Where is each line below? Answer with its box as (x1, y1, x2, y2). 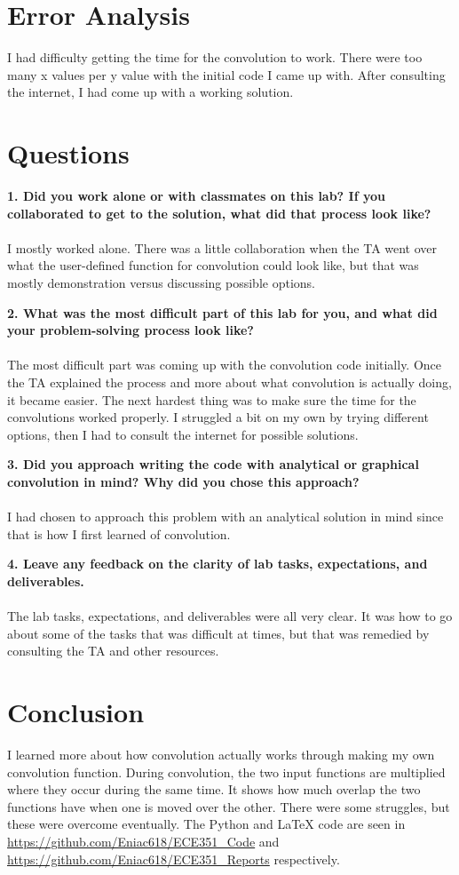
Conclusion (7, 694, 145, 730)
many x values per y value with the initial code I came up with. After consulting (7, 65, 446, 84)
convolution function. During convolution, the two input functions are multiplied (7, 762, 446, 781)
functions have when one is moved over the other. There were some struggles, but (7, 797, 450, 815)
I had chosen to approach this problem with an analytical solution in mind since (7, 507, 444, 526)
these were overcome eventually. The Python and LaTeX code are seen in (7, 815, 406, 833)
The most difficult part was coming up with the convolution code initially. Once (7, 355, 442, 374)
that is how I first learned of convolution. (7, 524, 231, 543)
